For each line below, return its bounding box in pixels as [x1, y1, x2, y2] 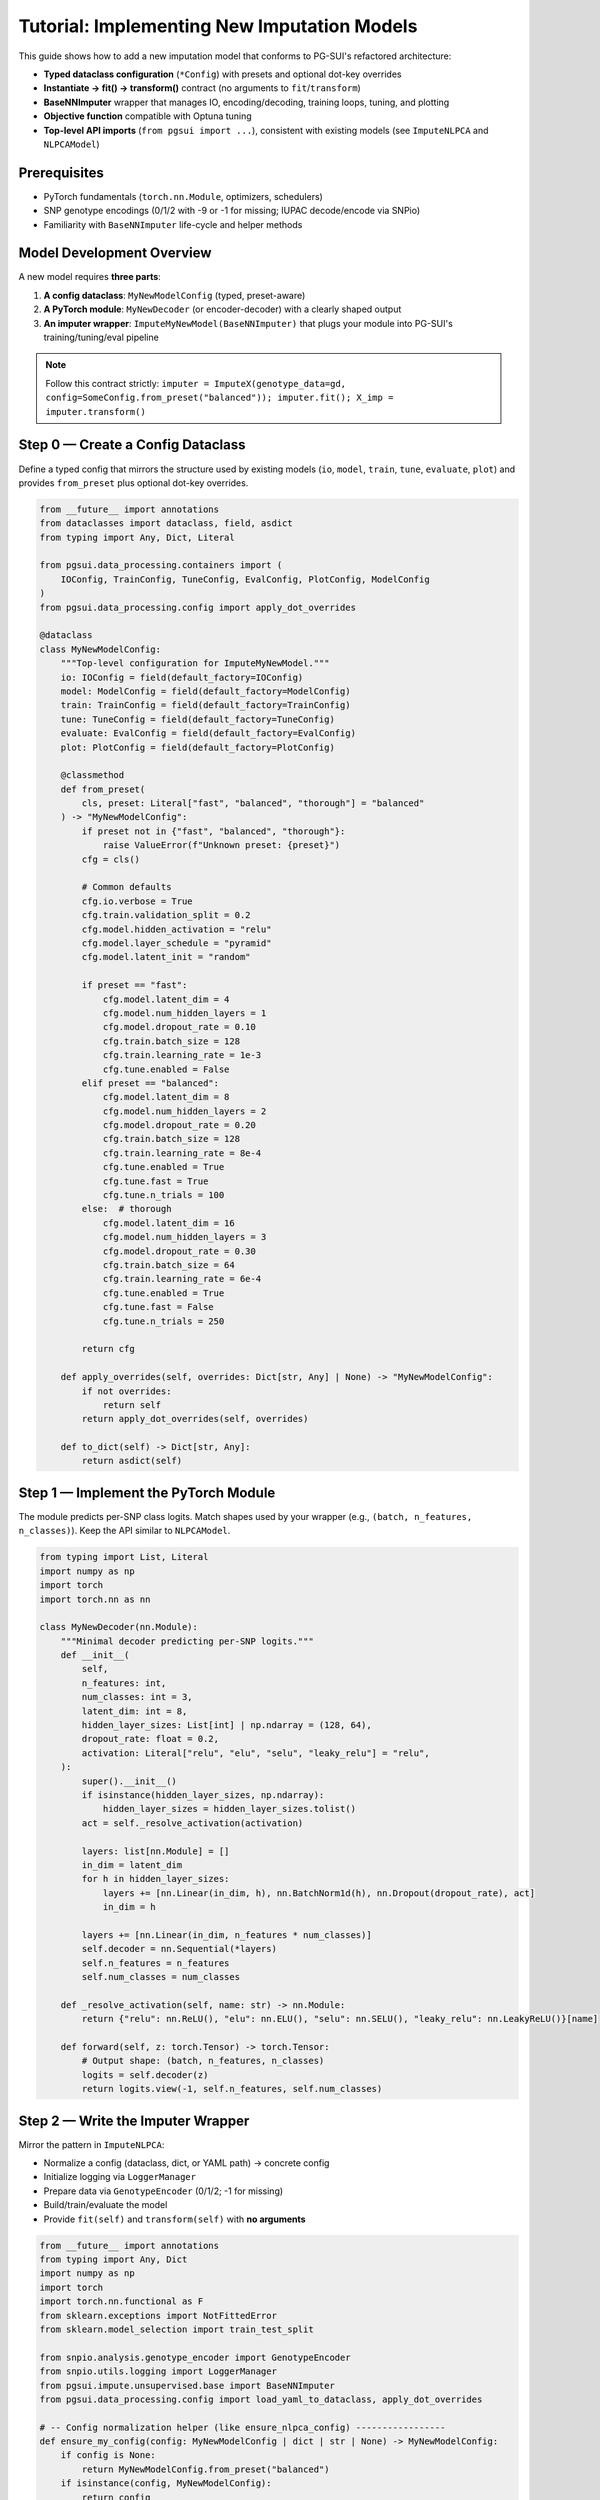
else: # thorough [81, 1203, 172, 1215]
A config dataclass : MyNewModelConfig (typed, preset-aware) [43, 289, 306, 301]
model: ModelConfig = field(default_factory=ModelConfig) [60, 685, 351, 697]
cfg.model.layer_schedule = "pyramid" [81, 938, 272, 949]
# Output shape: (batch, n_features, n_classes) [81, 2055, 325, 2067]
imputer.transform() [45, 406, 147, 417]
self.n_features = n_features [81, 1957, 230, 1969]
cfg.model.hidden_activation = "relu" [81, 923, 272, 935]
